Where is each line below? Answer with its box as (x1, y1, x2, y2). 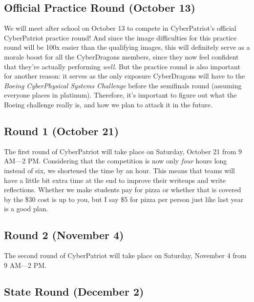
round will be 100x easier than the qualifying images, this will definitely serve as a (4, 42, 250, 52)
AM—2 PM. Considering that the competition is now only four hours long (4, 156, 227, 166)
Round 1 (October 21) (4, 123, 119, 138)
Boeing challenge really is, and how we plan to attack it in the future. (4, 99, 212, 109)
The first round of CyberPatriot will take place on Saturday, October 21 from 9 (4, 146, 242, 156)
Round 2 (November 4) (4, 227, 124, 242)
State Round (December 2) (4, 283, 144, 299)
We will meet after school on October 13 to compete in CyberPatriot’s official (4, 23, 236, 33)
